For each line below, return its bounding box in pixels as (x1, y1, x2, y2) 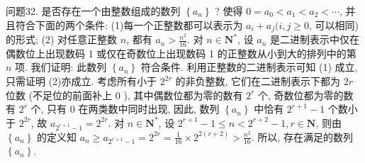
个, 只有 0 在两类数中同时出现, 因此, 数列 (30, 101, 220, 116)
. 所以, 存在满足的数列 (251, 129, 353, 144)
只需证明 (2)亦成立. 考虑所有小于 (6, 74, 157, 89)
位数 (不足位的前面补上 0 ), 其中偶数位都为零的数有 (6, 87, 243, 102)
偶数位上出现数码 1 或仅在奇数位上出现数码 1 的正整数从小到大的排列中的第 (6, 45, 356, 60)
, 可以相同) (309, 17, 359, 32)
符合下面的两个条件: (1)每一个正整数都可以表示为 (15, 17, 243, 32)
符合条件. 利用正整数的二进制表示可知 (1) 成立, (140, 60, 358, 74)
